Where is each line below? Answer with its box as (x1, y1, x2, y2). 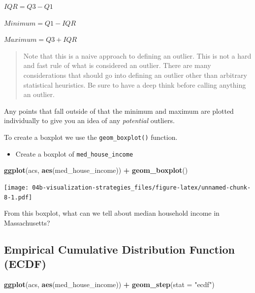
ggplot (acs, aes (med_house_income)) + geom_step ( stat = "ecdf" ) (4, 279, 215, 289)
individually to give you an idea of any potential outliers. (4, 115, 175, 126)
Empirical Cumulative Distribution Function (4, 241, 235, 257)
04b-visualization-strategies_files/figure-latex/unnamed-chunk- (32, 184, 251, 191)
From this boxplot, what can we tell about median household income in (4, 208, 220, 218)
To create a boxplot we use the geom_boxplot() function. (4, 131, 178, 142)
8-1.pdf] (4, 194, 32, 201)
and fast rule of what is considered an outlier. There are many (23, 60, 211, 70)
